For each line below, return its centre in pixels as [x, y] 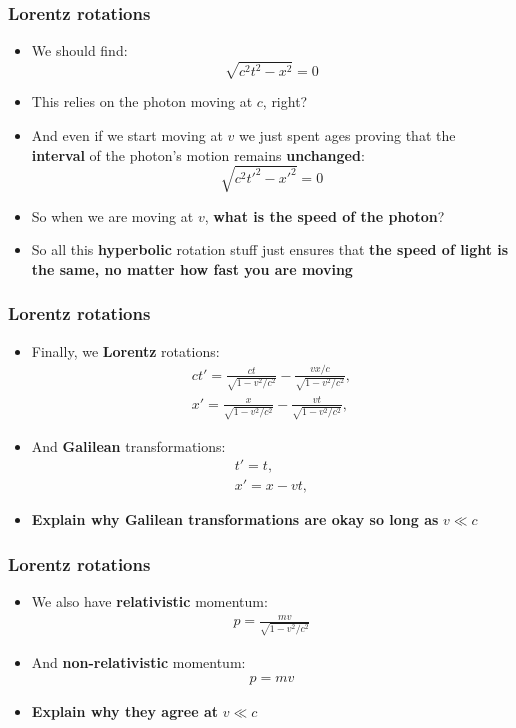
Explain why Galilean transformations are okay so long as [235, 519]
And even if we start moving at [127, 134]
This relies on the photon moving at [142, 101]
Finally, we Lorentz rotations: [125, 350]
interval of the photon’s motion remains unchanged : [198, 154]
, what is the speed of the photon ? [324, 215]
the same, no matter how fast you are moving [192, 268]
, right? [285, 101]
